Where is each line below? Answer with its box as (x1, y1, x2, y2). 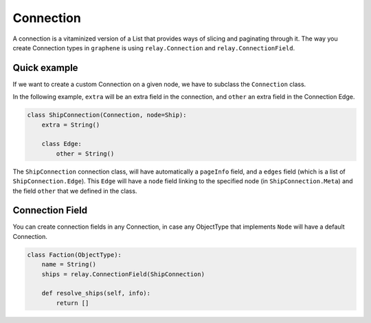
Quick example (12, 62, 78, 74)
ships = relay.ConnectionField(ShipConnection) (41, 270, 205, 278)
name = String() (41, 260, 96, 269)
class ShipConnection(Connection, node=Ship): (27, 111, 187, 119)
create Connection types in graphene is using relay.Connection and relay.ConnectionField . (12, 43, 295, 52)
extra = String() (41, 121, 100, 129)
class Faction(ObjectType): (27, 251, 122, 258)
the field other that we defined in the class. (12, 187, 137, 195)
